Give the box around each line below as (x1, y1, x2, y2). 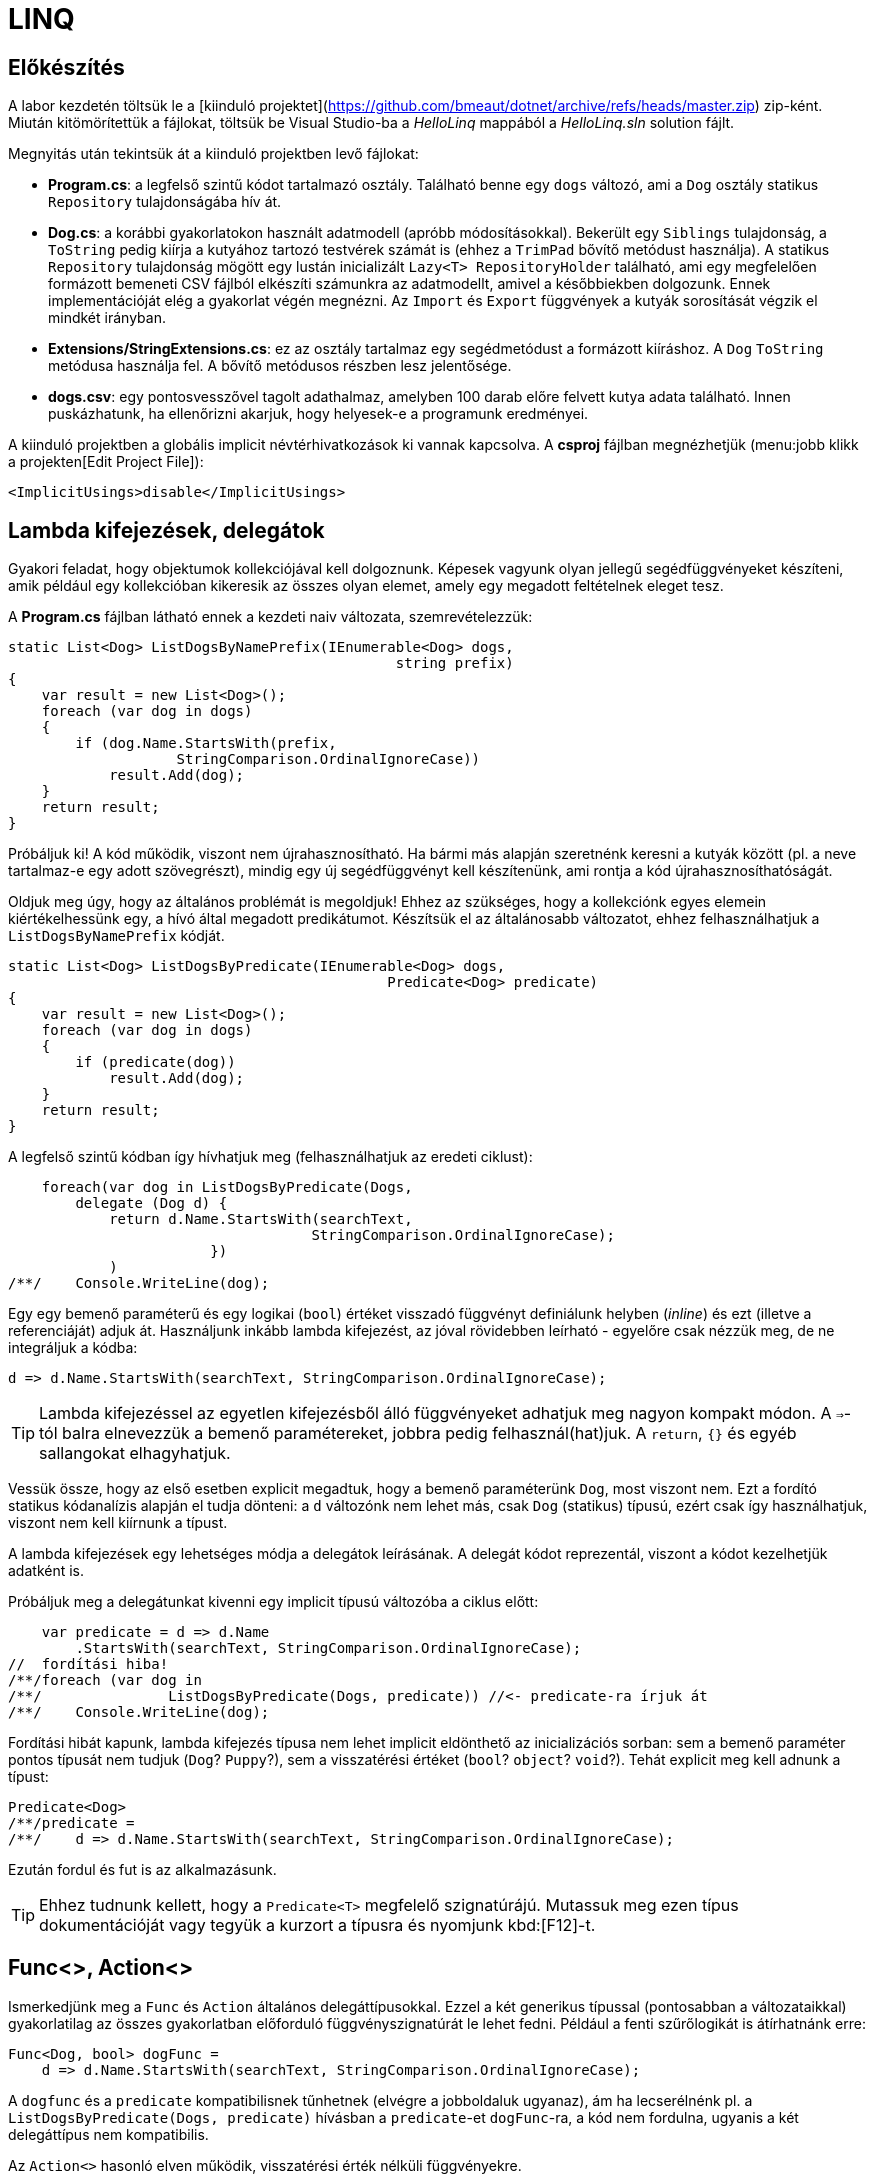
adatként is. (8, 1562, 85, 1580)
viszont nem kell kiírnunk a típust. (8, 1514, 228, 1532)
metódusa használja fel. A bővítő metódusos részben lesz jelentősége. (48, 357, 512, 375)
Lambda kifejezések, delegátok (8, 517, 325, 543)
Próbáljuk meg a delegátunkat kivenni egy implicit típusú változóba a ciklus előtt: (8, 1593, 539, 1611)
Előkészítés (8, 54, 125, 80)
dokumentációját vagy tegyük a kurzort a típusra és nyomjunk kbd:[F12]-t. (39, 1915, 596, 1936)
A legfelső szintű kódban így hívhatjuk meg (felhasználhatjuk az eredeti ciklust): (8, 1148, 533, 1166)
